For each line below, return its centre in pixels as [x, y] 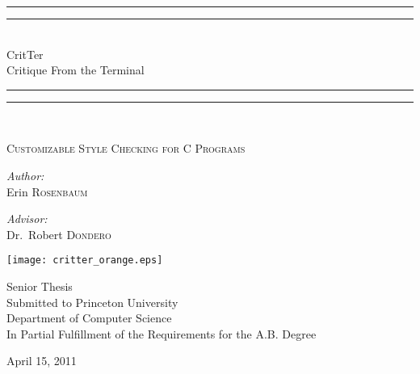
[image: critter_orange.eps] [85, 261]
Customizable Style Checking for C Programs [126, 148]
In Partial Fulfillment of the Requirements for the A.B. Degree [162, 333]
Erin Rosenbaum [47, 191]
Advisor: [27, 219]
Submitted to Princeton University [92, 302]
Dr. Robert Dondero [59, 234]
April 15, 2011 [42, 361]
